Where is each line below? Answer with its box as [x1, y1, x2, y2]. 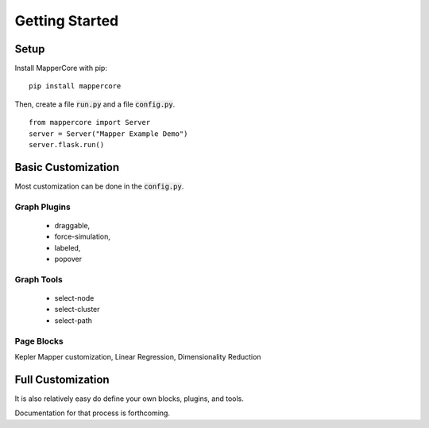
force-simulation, [54, 232, 111, 242]
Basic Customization [14, 160, 120, 174]
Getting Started [14, 12, 119, 29]
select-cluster [54, 305, 100, 314]
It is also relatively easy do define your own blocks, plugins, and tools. [14, 394, 244, 403]
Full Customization [14, 372, 110, 386]
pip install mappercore [29, 82, 122, 91]
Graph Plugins [14, 201, 71, 212]
